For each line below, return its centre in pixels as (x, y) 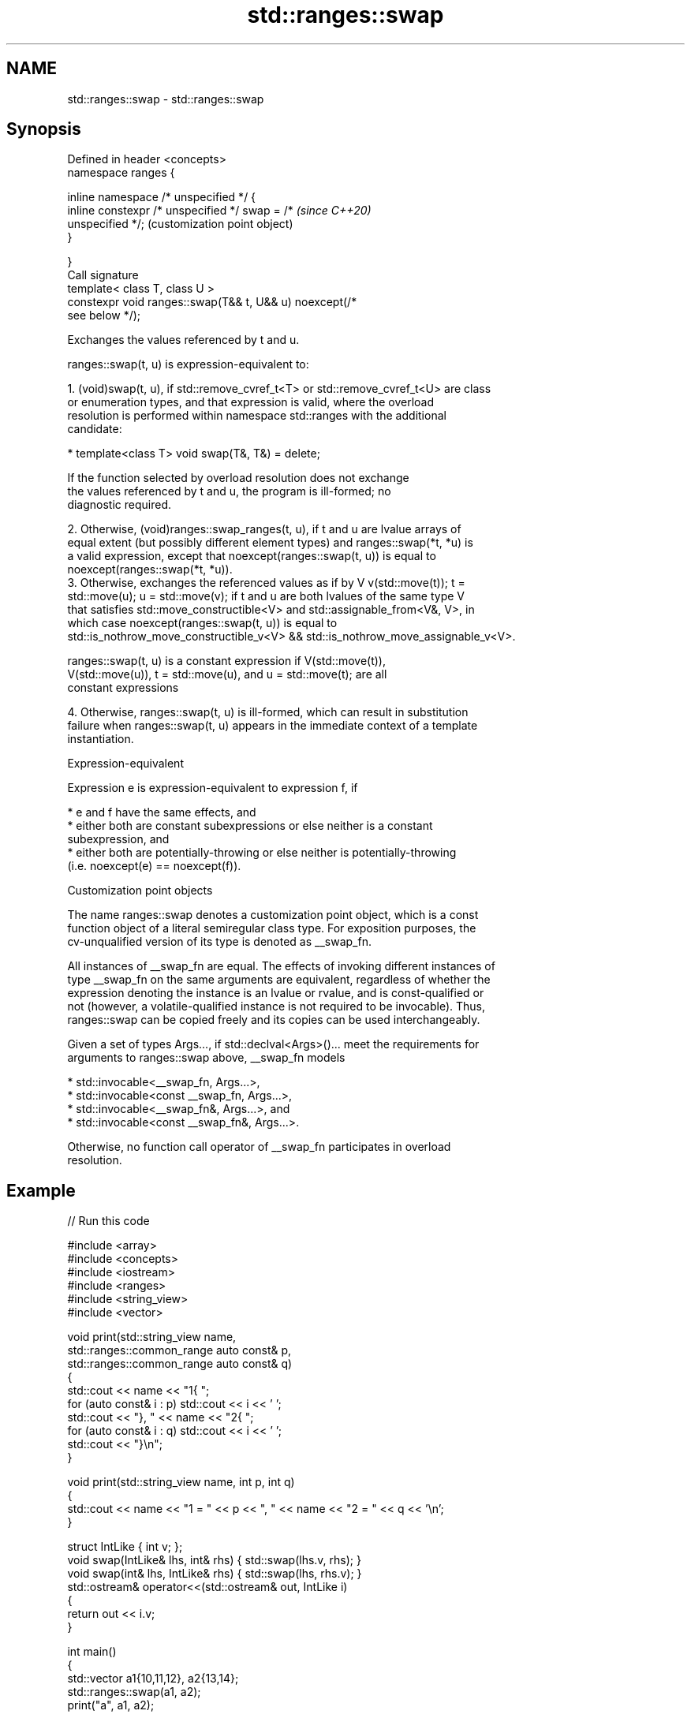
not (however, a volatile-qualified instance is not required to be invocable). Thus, (276, 1007)
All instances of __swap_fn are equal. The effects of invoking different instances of (281, 966)
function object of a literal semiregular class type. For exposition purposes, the (272, 928)
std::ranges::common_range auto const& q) (180, 1364)
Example (41, 1190)
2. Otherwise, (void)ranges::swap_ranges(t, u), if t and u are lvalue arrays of (264, 529)
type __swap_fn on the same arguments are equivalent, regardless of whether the (279, 980)
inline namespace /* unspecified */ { (162, 197)
